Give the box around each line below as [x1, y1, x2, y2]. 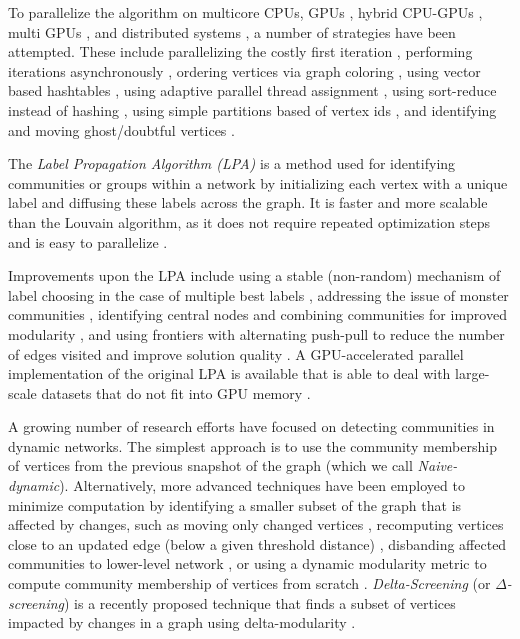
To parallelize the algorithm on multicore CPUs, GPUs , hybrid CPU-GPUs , [8, 2, 483, 22]
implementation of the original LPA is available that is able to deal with [8, 363, 451, 384]
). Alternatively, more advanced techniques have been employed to [59, 475, 465, 496]
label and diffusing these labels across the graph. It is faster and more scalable [8, 192, 488, 213]
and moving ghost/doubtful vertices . [8, 119, 235, 140]
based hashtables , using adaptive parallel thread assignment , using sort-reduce [8, 80, 497, 101]
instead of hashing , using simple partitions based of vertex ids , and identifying [8, 99, 497, 120]
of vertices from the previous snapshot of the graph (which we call [8, 455, 413, 476]
